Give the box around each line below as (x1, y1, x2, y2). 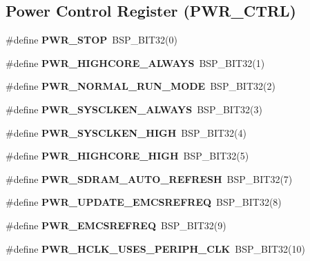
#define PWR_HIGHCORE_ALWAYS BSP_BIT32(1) (6, 55, 265, 70)
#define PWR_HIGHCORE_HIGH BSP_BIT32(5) (6, 148, 249, 163)
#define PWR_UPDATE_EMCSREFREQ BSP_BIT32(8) (6, 195, 282, 209)
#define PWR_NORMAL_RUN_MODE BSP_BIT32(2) (6, 79, 275, 93)
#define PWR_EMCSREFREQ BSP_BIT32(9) (6, 217, 226, 232)
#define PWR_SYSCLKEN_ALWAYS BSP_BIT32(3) (6, 101, 262, 116)
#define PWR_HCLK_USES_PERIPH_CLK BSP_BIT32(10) (6, 241, 305, 255)
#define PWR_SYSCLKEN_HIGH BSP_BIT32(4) (6, 125, 247, 139)
